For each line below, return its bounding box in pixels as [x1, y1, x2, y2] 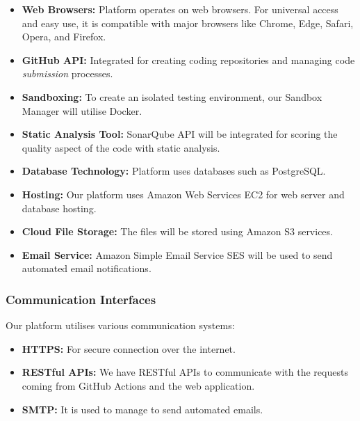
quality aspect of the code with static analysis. [22, 140, 220, 154]
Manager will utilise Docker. [22, 103, 142, 118]
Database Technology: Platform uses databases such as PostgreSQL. [22, 164, 326, 178]
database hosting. [22, 200, 97, 215]
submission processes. [22, 66, 113, 81]
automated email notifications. [22, 261, 152, 276]
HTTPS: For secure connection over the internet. [22, 341, 236, 356]
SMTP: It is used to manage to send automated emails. [22, 402, 263, 416]
